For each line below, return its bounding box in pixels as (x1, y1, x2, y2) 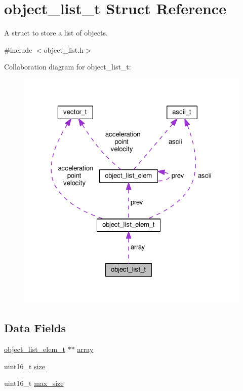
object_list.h (44, 44, 84, 55)
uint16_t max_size (4, 378, 64, 388)
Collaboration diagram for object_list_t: (4, 61, 131, 72)
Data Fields (4, 320, 66, 336)
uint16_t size (4, 361, 45, 371)
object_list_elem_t (4, 344, 66, 354)
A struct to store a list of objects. (4, 27, 108, 38)
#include (4, 44, 32, 55)
